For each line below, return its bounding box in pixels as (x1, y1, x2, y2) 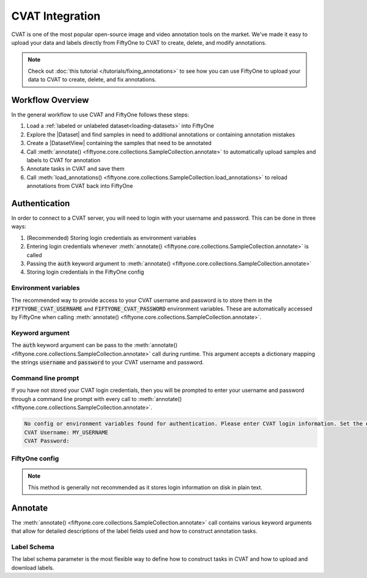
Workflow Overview (11, 95, 89, 105)
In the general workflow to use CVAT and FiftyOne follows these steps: (11, 111, 190, 119)
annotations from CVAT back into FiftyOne (26, 182, 133, 190)
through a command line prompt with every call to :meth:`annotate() (11, 395, 182, 402)
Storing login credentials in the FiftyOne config (26, 268, 144, 276)
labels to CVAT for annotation (26, 156, 101, 163)
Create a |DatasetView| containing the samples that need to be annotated (26, 140, 212, 147)
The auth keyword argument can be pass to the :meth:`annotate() (11, 342, 178, 349)
